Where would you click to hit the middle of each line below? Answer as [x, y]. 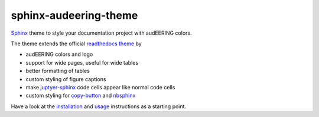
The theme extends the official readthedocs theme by [76, 44]
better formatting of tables [58, 71]
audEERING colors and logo [59, 54]
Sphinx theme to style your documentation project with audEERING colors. [101, 33]
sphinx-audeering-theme [74, 15]
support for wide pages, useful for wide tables [82, 62]
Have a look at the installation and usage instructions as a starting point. [98, 106]
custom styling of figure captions [66, 79]
